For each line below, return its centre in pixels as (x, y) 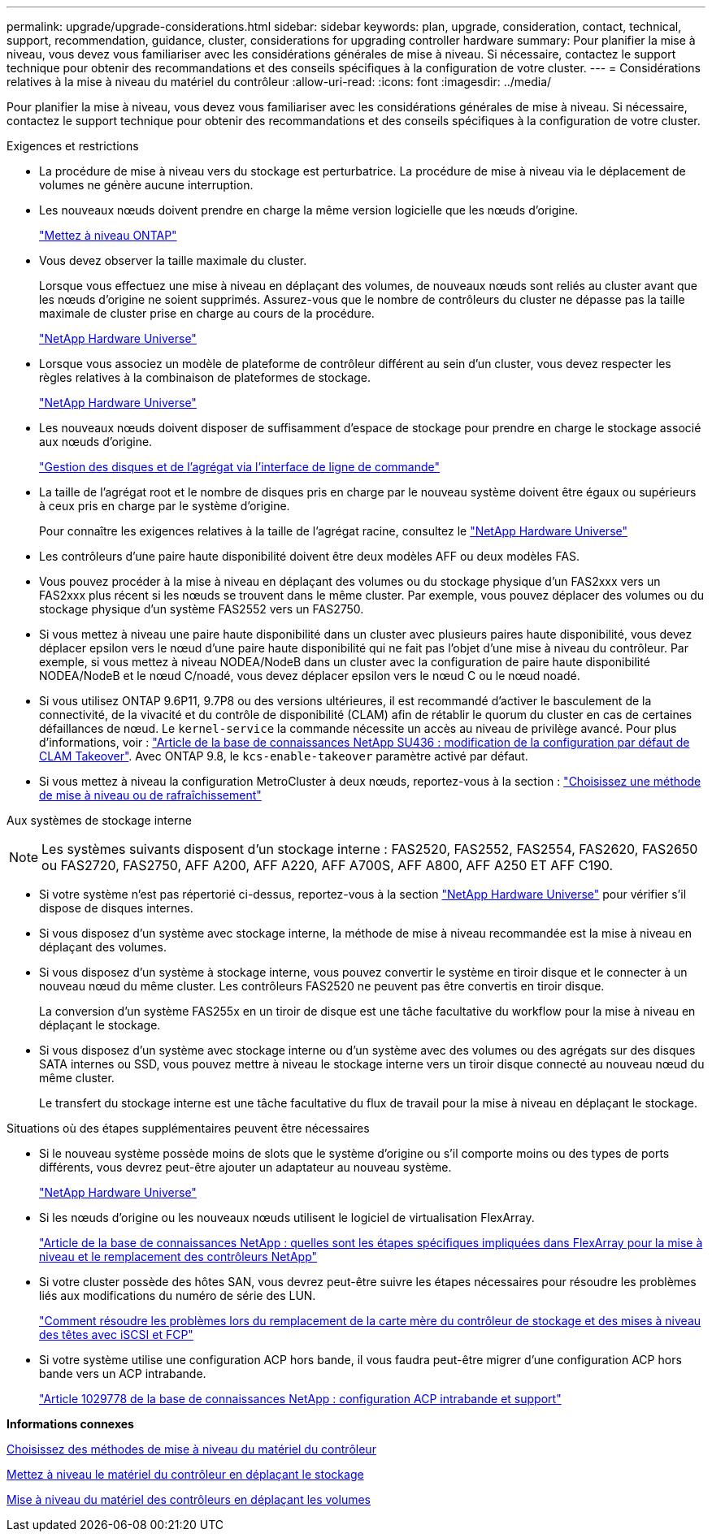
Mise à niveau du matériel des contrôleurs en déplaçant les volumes (189, 1499)
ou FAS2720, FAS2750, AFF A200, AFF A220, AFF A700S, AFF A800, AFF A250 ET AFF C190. (328, 865)
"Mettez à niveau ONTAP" (108, 235)
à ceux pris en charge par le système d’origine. (165, 506)
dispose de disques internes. (116, 908)
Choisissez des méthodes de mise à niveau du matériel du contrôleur (191, 1449)
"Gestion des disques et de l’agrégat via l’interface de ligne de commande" (240, 467)
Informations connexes (70, 1424)
